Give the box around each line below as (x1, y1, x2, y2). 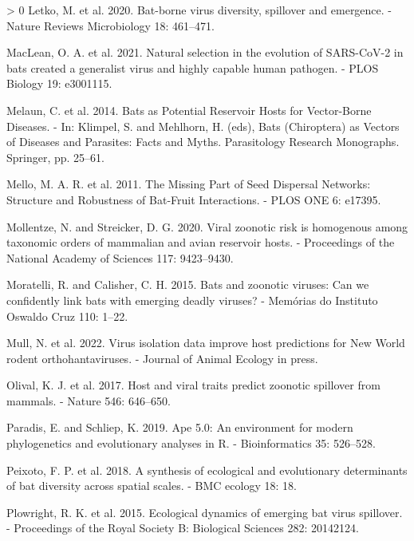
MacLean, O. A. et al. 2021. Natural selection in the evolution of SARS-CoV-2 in (6, 44, 404, 61)
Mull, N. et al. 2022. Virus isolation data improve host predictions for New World (6, 334, 405, 351)
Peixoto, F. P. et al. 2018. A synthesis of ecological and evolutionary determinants (6, 461, 408, 478)
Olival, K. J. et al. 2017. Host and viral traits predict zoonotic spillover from (6, 377, 380, 393)
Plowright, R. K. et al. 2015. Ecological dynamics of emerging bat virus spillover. (6, 503, 403, 520)
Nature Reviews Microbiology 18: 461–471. (6, 17, 215, 34)
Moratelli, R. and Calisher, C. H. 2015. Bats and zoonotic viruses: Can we (6, 276, 369, 293)
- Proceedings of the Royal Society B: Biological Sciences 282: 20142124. (6, 519, 359, 536)
